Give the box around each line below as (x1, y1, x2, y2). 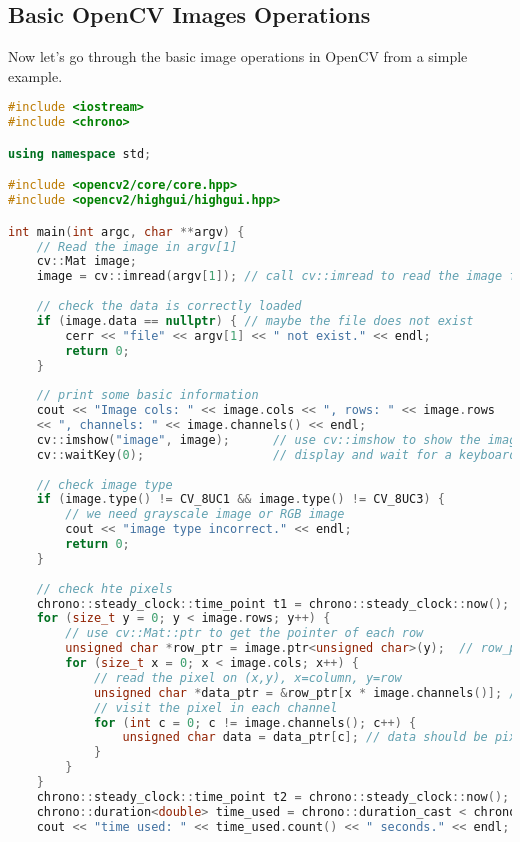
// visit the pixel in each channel (93, 700, 338, 715)
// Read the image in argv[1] (36, 239, 238, 254)
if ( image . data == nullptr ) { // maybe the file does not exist (36, 313, 474, 328)
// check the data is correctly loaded (36, 299, 302, 314)
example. (8, 65, 63, 86)
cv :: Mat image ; (36, 254, 137, 269)
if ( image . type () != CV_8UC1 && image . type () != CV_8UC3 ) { (36, 492, 445, 507)
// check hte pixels (36, 581, 173, 596)
